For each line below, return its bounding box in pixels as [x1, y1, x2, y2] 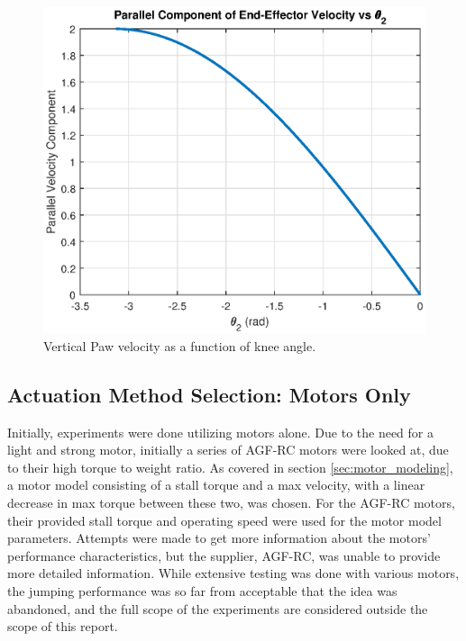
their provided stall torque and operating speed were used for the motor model [7, 510, 442, 529]
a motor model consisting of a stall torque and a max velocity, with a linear [7, 475, 425, 494]
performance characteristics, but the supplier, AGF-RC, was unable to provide [7, 546, 441, 564]
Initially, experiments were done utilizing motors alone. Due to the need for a [7, 422, 434, 441]
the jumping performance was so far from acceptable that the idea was [7, 581, 397, 600]
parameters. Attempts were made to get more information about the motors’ [7, 528, 431, 547]
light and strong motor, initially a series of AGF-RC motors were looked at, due [7, 440, 449, 459]
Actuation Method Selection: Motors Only [7, 380, 411, 408]
